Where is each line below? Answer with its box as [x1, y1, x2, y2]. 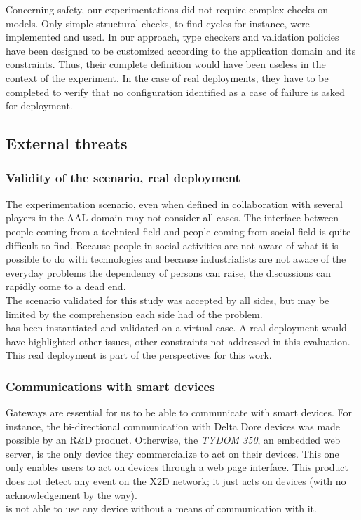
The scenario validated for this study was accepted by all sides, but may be [6, 292, 329, 307]
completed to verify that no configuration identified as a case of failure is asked [6, 84, 345, 99]
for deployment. [6, 98, 73, 113]
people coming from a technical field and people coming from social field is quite [6, 224, 351, 238]
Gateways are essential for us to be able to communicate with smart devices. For [6, 405, 352, 420]
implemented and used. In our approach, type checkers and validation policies [6, 29, 339, 44]
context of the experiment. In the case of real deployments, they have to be [6, 70, 329, 85]
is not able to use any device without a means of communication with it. [6, 501, 317, 516]
